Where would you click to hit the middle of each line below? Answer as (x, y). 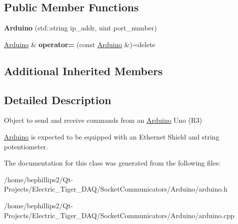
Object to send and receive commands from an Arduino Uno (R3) (103, 120)
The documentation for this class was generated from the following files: (112, 163)
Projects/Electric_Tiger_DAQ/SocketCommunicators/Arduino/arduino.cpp (119, 215)
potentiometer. (26, 146)
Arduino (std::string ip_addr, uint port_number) (80, 28)
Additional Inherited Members (83, 70)
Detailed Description (58, 99)
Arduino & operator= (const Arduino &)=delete (80, 44)
